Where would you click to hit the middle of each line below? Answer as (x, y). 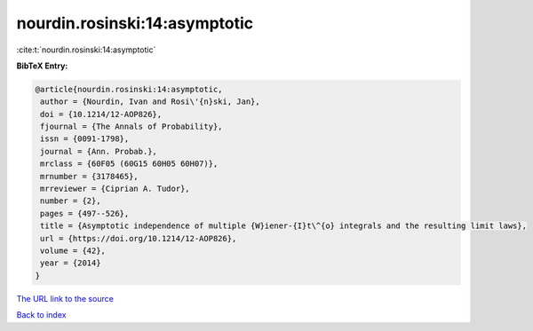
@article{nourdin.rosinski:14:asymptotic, (129, 89)
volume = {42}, (73, 251)
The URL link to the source (65, 298)
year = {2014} (71, 263)
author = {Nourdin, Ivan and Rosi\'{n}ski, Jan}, (151, 102)
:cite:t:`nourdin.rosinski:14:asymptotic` (86, 50)
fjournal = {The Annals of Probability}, (131, 127)
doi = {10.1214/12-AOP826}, (101, 114)
